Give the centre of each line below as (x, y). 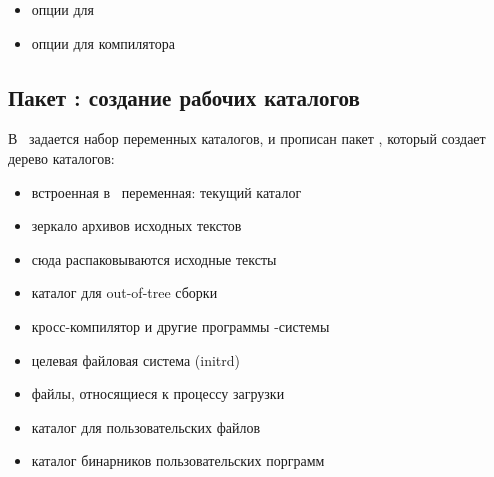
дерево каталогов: (61, 157)
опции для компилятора (103, 42)
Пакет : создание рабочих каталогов (184, 96)
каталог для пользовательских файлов (146, 426)
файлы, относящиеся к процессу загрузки (158, 393)
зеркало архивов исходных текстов (136, 225)
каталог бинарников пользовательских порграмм (178, 460)
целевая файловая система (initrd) (136, 359)
